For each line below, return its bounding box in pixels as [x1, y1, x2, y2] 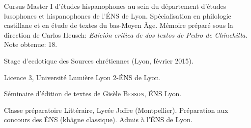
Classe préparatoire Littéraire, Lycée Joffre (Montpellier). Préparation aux [4, 105, 228, 115]
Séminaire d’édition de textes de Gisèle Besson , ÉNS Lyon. [4, 88, 182, 99]
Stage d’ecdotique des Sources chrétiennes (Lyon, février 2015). [4, 55, 194, 65]
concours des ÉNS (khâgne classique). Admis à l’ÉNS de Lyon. [4, 114, 193, 125]
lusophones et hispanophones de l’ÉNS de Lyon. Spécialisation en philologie [4, 10, 231, 21]
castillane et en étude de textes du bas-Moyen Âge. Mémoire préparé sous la [4, 20, 233, 30]
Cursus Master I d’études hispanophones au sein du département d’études [4, 1, 226, 11]
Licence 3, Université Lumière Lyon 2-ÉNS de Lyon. [4, 72, 161, 82]
